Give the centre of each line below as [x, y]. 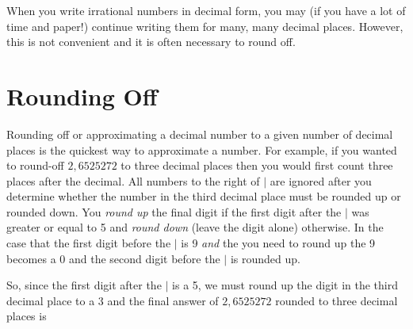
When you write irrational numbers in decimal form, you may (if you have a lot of [206, 10]
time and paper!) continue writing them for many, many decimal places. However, [205, 26]
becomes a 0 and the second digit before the [113, 258]
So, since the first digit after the [84, 285]
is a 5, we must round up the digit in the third [285, 285]
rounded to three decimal [337, 300]
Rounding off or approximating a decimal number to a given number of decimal [200, 134]
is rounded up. [265, 258]
